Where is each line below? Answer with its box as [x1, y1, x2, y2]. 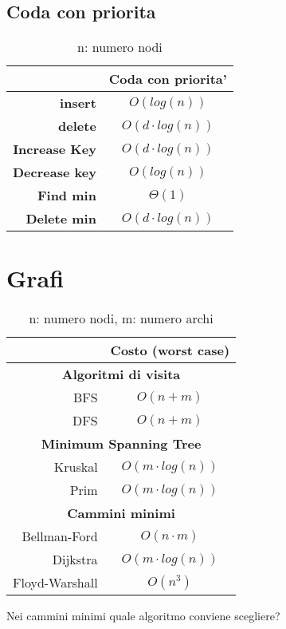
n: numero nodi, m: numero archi [29, 309, 214, 328]
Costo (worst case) [110, 341, 230, 360]
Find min [37, 186, 96, 205]
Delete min [25, 209, 96, 228]
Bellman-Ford [22, 527, 98, 546]
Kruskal [53, 457, 98, 477]
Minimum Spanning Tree [41, 434, 202, 453]
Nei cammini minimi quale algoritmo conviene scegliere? [6, 607, 280, 624]
